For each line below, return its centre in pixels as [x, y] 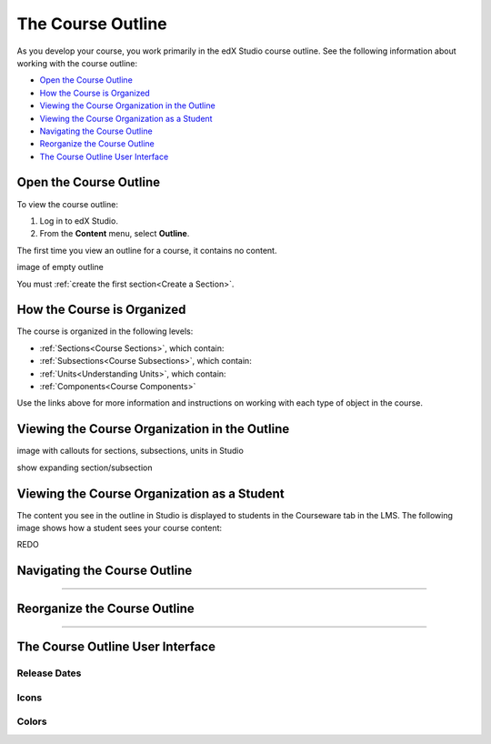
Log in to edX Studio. [79, 221]
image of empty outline [60, 267]
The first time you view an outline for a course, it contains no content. [147, 250]
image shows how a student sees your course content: [120, 528]
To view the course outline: [67, 204]
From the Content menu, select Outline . [115, 234]
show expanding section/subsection [85, 468]
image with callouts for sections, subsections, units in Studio [130, 451]
